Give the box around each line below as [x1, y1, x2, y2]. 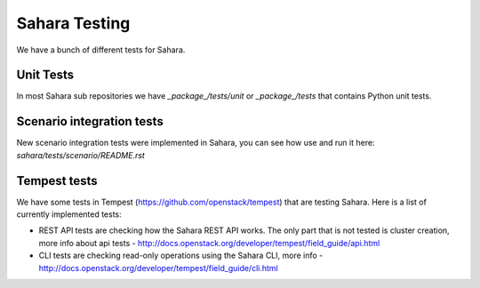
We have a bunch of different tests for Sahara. [16, 44, 186, 55]
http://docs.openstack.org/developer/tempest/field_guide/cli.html [38, 262, 279, 273]
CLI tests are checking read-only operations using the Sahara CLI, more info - [38, 250, 324, 261]
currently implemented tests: [16, 209, 122, 220]
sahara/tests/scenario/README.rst [16, 149, 146, 160]
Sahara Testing [16, 13, 131, 33]
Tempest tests [16, 173, 98, 188]
